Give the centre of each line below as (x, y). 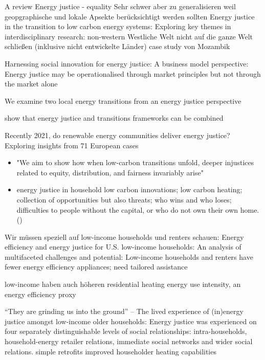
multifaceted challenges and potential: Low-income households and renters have (129, 256)
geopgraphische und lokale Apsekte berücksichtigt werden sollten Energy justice (130, 16)
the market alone (31, 84)
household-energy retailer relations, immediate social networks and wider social (129, 341)
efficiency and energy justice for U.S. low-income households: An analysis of (123, 247)
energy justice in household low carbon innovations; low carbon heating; (129, 189)
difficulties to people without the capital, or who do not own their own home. (138, 209)
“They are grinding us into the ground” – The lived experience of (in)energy (124, 311)
